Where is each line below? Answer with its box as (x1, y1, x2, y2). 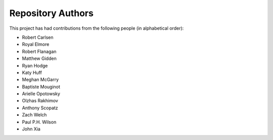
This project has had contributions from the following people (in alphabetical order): (9, 25, 184, 31)
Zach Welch (22, 112, 47, 118)
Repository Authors (9, 8, 94, 19)
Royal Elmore (22, 41, 50, 47)
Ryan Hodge (22, 62, 48, 68)
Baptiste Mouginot (22, 84, 61, 90)
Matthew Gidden (22, 55, 57, 61)
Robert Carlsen (22, 34, 54, 40)
